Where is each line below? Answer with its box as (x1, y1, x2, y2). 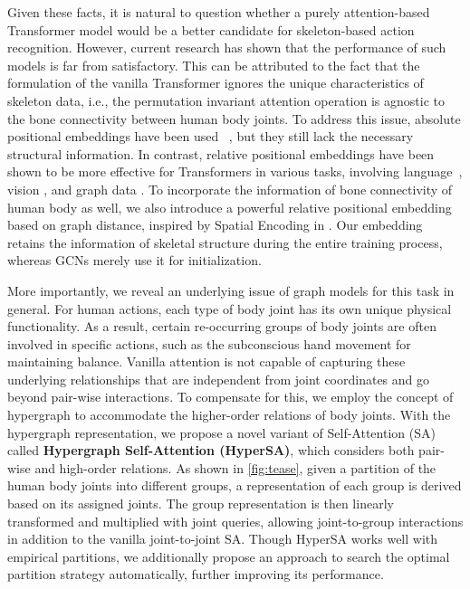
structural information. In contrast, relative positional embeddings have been (7, 144, 435, 163)
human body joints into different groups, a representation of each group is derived (7, 476, 462, 495)
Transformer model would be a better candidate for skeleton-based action (7, 20, 415, 39)
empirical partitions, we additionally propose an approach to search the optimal (7, 546, 450, 565)
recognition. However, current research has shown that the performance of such (7, 38, 446, 57)
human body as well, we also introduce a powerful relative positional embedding (7, 197, 452, 216)
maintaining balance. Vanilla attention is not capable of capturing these (7, 352, 406, 371)
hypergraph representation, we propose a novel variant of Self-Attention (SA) (7, 423, 436, 442)
